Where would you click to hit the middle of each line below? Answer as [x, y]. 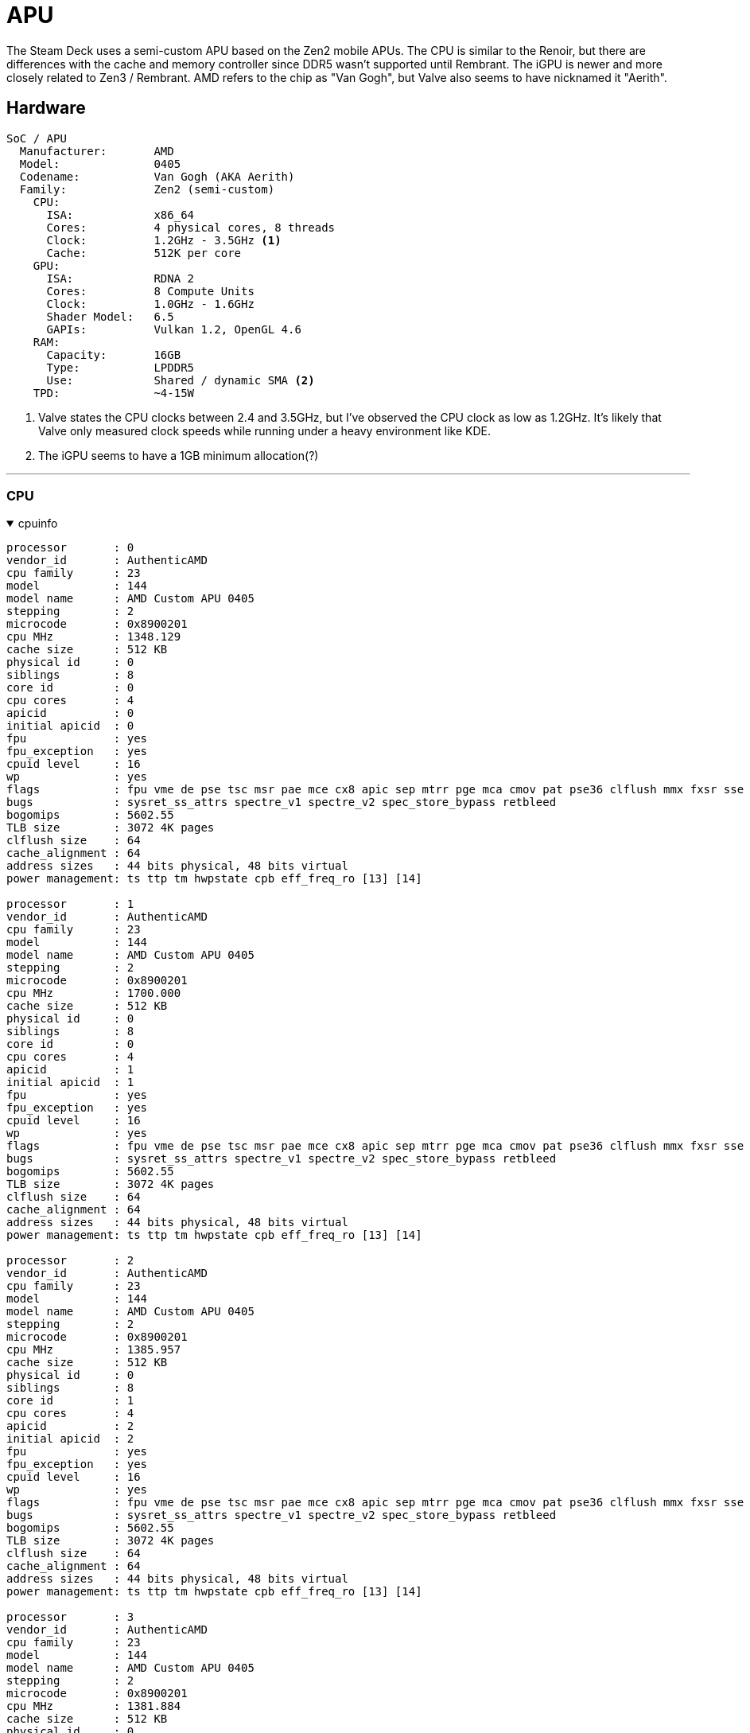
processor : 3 [70, 1617]
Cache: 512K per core [144, 253]
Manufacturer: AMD [97, 151]
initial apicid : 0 [70, 726]
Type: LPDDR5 [120, 367]
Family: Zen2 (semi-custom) [147, 189]
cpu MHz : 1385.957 [94, 1350]
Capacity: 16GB [114, 354]
